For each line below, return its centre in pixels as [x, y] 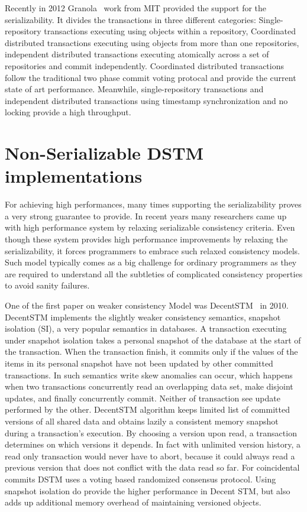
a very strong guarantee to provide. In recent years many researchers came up [146, 216]
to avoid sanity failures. [47, 285]
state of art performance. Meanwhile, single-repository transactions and [134, 89]
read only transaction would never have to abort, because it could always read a [150, 456]
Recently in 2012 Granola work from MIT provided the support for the [136, 8]
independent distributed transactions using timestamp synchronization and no [146, 100]
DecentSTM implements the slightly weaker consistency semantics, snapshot [143, 317]
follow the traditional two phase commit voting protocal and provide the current [151, 77]
